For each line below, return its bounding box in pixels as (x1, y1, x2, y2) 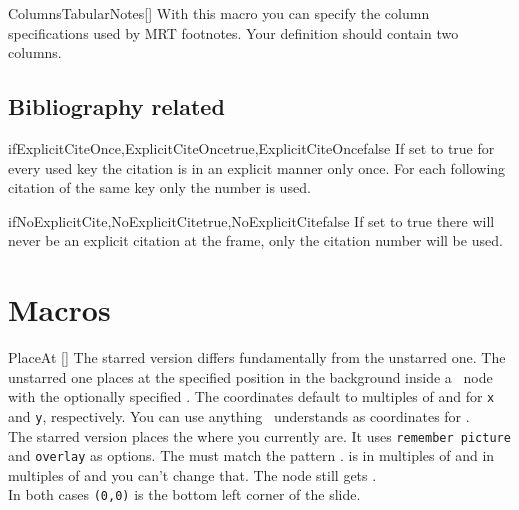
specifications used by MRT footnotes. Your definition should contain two (8, 22, 459, 43)
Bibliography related (8, 91, 225, 122)
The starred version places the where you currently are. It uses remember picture (8, 425, 511, 446)
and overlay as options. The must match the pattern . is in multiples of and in (8, 445, 495, 466)
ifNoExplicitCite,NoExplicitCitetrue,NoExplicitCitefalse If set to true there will (8, 210, 495, 231)
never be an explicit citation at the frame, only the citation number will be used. (8, 230, 503, 251)
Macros (8, 289, 111, 330)
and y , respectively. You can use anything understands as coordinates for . (8, 405, 470, 426)
